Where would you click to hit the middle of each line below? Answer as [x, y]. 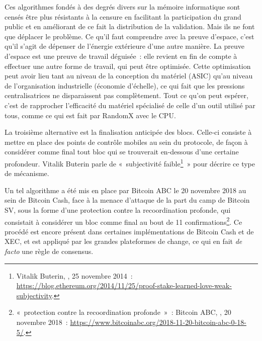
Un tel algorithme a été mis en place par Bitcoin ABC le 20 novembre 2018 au [125, 190]
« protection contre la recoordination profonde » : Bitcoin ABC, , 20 [124, 312]
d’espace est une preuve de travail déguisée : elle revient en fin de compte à [121, 56]
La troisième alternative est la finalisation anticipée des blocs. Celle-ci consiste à [128, 132]
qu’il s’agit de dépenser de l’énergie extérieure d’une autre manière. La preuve [125, 46]
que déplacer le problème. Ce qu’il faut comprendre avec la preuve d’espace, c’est [129, 36]
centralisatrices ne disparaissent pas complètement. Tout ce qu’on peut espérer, [126, 95]
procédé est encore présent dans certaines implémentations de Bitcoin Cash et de [129, 231]
